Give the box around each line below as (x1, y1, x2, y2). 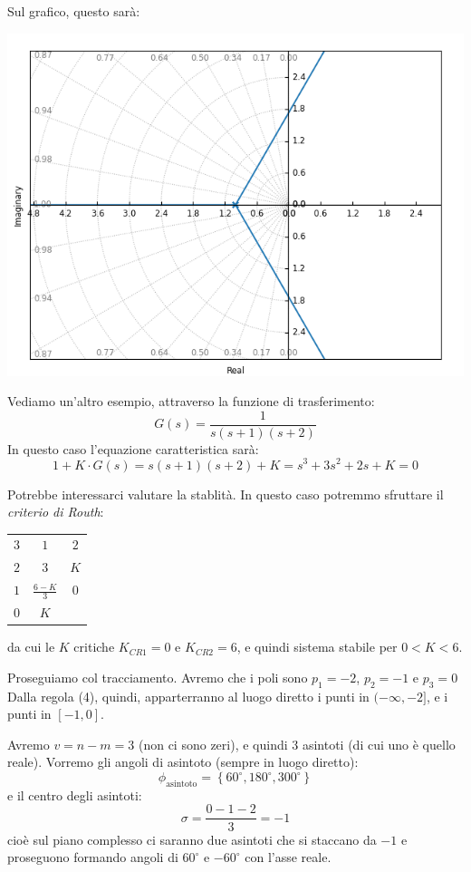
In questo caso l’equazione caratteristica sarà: (7, 439, 259, 458)
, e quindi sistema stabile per (236, 637, 398, 656)
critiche (73, 637, 115, 656)
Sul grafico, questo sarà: (7, 2, 140, 20)
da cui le (7, 637, 55, 656)
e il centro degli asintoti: (7, 785, 142, 804)
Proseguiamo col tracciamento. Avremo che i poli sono (7, 667, 308, 686)
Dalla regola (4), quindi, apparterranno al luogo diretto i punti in (7, 686, 370, 705)
